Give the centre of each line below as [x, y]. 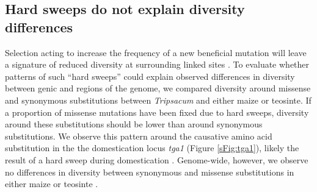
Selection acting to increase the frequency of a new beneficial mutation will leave [156, 52]
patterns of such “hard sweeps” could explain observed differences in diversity [150, 76]
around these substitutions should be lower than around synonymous [134, 124]
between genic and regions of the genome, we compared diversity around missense [158, 88]
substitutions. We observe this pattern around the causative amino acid [139, 136]
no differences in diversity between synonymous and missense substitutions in [150, 172]
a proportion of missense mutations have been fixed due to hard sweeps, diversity [157, 112]
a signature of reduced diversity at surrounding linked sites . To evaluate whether [157, 64]
